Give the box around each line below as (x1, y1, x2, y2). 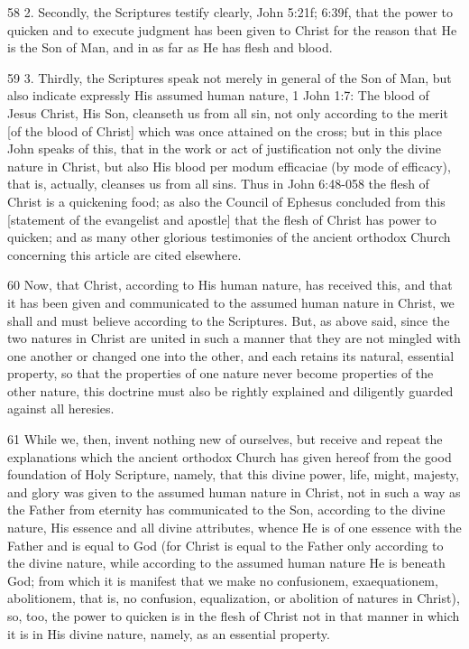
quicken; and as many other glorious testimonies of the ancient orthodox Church (7, 227, 451, 246)
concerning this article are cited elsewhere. (7, 245, 242, 264)
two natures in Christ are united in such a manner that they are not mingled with (7, 329, 461, 348)
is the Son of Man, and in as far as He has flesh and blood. (7, 38, 333, 57)
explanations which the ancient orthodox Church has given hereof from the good (7, 447, 452, 466)
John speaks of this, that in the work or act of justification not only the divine (7, 139, 441, 158)
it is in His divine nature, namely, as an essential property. (7, 624, 330, 643)
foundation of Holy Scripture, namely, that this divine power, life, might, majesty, (7, 465, 459, 484)
